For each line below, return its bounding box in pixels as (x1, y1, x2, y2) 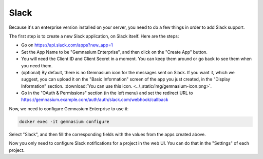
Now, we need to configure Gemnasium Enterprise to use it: (9, 105, 129, 112)
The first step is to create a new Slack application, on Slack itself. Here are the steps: (9, 33, 179, 39)
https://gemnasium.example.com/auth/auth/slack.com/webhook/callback (21, 97, 169, 102)
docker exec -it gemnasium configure (19, 119, 110, 124)
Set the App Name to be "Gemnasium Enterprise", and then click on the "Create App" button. (21, 49, 208, 55)
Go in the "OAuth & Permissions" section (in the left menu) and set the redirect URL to (21, 90, 193, 96)
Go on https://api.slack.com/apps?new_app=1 (21, 42, 113, 48)
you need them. (21, 62, 53, 68)
